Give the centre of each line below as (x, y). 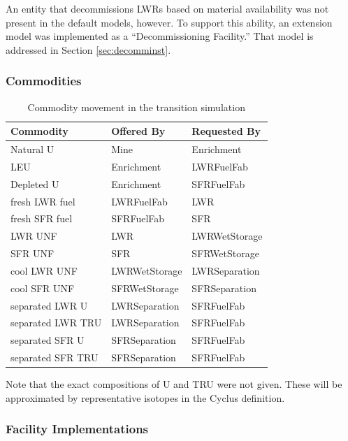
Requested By (226, 131)
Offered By (138, 131)
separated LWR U (49, 305)
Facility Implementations (77, 429)
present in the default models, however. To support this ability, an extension (169, 22)
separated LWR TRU (56, 323)
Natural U (32, 149)
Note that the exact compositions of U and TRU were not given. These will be (174, 384)
